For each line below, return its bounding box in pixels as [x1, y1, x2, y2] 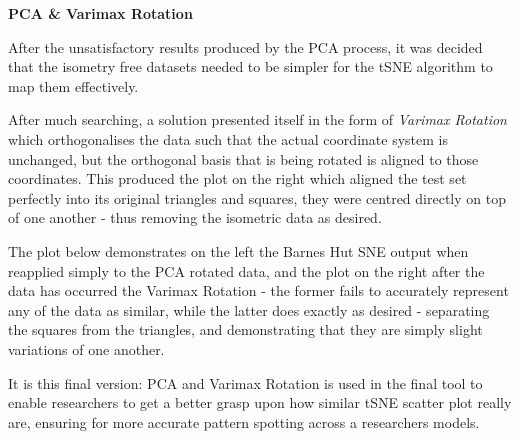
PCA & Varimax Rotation [8, 3, 193, 23]
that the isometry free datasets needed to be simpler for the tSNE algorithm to [8, 56, 493, 77]
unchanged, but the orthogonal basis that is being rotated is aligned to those [8, 148, 479, 169]
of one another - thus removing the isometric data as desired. [8, 207, 382, 228]
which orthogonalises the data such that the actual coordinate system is [8, 128, 448, 149]
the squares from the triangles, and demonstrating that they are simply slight [8, 319, 483, 340]
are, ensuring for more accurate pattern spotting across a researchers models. [8, 411, 480, 432]
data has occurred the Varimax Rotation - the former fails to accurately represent [8, 280, 509, 301]
